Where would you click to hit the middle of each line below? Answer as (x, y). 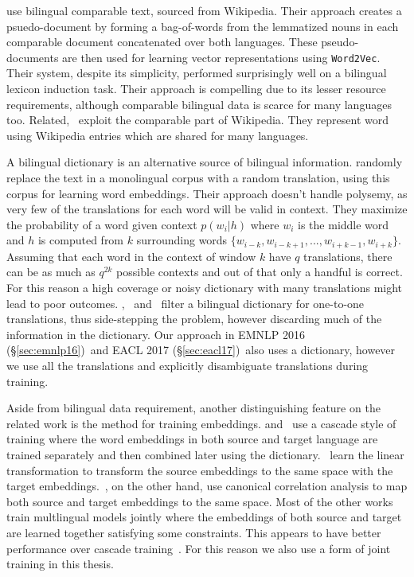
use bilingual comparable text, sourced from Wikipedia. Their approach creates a (204, 10)
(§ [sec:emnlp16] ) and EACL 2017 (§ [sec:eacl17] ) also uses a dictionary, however (201, 350)
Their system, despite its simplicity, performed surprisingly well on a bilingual (197, 73)
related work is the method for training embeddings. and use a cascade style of (201, 423)
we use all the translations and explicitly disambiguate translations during (187, 365)
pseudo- (340, 42)
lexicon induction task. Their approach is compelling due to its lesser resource (196, 89)
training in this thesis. (60, 564)
